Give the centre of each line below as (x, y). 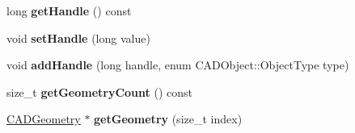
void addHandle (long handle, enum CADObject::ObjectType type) (178, 65)
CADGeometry (44, 119)
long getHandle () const (69, 10)
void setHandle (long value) (78, 37)
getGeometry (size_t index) (168, 119)
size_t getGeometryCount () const (99, 91)
